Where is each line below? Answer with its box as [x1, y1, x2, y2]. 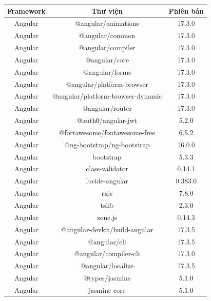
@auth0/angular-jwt [77, 115, 137, 125]
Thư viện [91, 5, 123, 16]
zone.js [97, 212, 117, 222]
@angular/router [82, 103, 132, 113]
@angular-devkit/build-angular [61, 224, 153, 234]
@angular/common [79, 30, 135, 40]
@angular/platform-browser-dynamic [52, 91, 162, 101]
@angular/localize [80, 261, 134, 271]
